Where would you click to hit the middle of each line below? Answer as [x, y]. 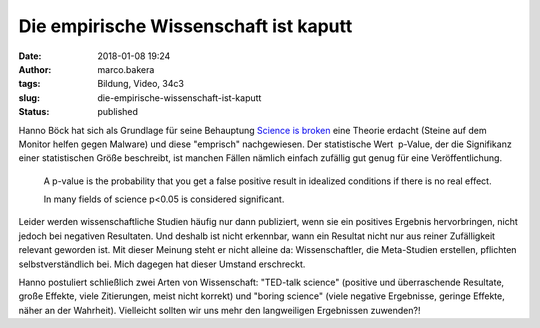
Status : [34, 112]
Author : [35, 69]
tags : [29, 84]
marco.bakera [126, 69]
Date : [30, 56]
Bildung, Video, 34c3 [141, 84]
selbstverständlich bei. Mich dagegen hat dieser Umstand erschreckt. [162, 264]
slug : [29, 97]
